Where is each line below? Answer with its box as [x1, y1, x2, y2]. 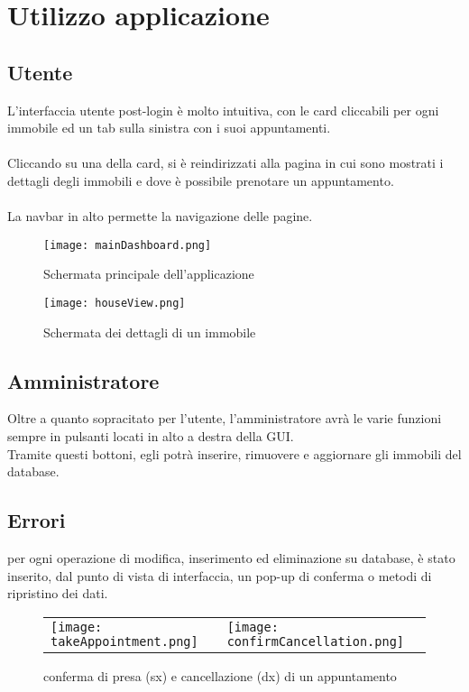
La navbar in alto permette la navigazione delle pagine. [7, 207, 313, 226]
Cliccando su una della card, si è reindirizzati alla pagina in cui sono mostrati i [7, 153, 444, 172]
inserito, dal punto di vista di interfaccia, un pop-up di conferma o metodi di [7, 566, 432, 585]
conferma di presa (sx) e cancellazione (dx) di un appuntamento [43, 666, 397, 685]
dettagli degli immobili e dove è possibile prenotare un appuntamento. [7, 171, 394, 189]
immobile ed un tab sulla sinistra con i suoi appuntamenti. [7, 118, 331, 137]
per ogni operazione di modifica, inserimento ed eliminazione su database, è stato [7, 549, 455, 567]
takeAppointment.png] [51, 633, 198, 649]
